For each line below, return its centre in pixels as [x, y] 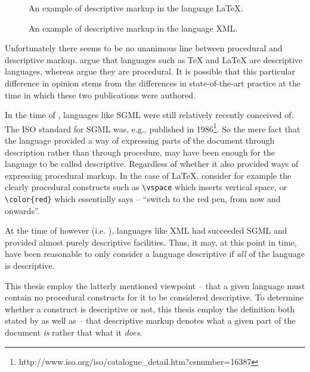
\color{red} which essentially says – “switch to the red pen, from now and [143, 199]
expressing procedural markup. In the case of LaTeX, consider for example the [148, 175]
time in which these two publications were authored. [100, 94]
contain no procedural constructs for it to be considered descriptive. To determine [154, 297]
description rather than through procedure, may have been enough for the [140, 152]
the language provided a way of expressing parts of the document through [140, 140]
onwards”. [22, 210]
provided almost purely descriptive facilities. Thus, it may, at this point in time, [151, 242]
